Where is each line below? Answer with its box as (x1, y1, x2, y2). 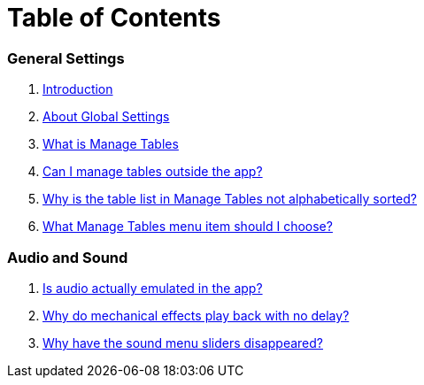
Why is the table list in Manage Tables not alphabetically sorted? (42, 191, 417, 207)
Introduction (42, 81, 113, 97)
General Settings (7, 49, 125, 67)
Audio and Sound (7, 248, 128, 266)
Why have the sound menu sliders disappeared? (42, 335, 323, 350)
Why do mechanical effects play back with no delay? (42, 307, 350, 323)
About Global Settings (42, 109, 170, 125)
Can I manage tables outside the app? (42, 164, 263, 180)
